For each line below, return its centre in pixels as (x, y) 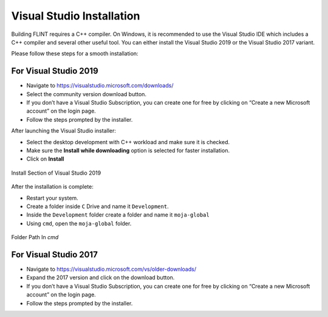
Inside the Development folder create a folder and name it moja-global (118, 215)
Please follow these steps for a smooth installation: (75, 54)
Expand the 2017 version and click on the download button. (101, 277)
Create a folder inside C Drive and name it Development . (98, 206)
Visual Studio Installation (76, 16)
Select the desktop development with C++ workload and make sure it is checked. (128, 142)
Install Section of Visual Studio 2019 (56, 173)
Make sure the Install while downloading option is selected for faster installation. (128, 150)
